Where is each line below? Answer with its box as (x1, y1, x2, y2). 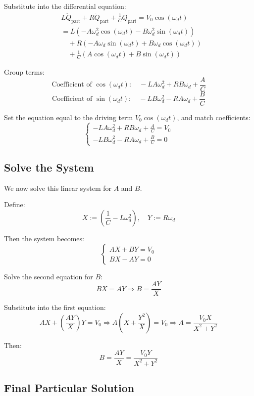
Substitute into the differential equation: (4, 1, 126, 11)
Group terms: (4, 67, 45, 77)
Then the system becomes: (4, 233, 84, 244)
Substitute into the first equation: (4, 302, 106, 312)
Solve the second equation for (4, 271, 93, 281)
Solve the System (4, 160, 94, 175)
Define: (4, 199, 25, 210)
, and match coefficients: (177, 112, 251, 122)
